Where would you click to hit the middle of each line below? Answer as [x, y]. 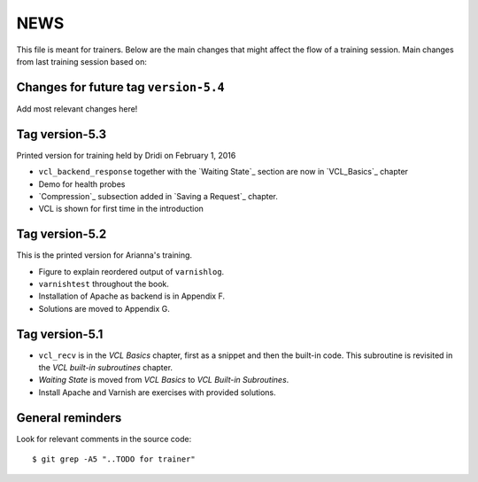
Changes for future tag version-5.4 [120, 87]
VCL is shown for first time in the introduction [121, 209]
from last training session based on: [82, 61]
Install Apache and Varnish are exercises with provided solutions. [157, 392]
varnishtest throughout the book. [104, 284]
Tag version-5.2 [62, 234]
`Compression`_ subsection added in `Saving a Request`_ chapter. [158, 196]
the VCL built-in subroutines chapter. [105, 368]
